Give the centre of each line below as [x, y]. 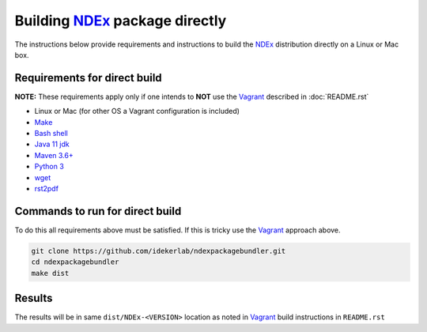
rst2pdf [47, 188]
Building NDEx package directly [121, 21]
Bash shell [51, 134]
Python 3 [49, 167]
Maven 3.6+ [54, 155]
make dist [50, 273]
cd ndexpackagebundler [75, 262]
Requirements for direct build [88, 78]
